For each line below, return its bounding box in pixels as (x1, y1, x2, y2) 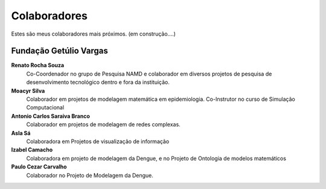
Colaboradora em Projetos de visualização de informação (26, 138, 170, 145)
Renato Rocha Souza (11, 62, 65, 69)
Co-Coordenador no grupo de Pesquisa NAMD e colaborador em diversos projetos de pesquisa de (26, 70, 272, 77)
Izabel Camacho (11, 146, 53, 153)
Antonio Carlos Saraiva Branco (11, 112, 90, 120)
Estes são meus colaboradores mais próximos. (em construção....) (11, 30, 176, 37)
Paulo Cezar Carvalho (11, 163, 67, 170)
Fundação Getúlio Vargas (11, 46, 108, 56)
